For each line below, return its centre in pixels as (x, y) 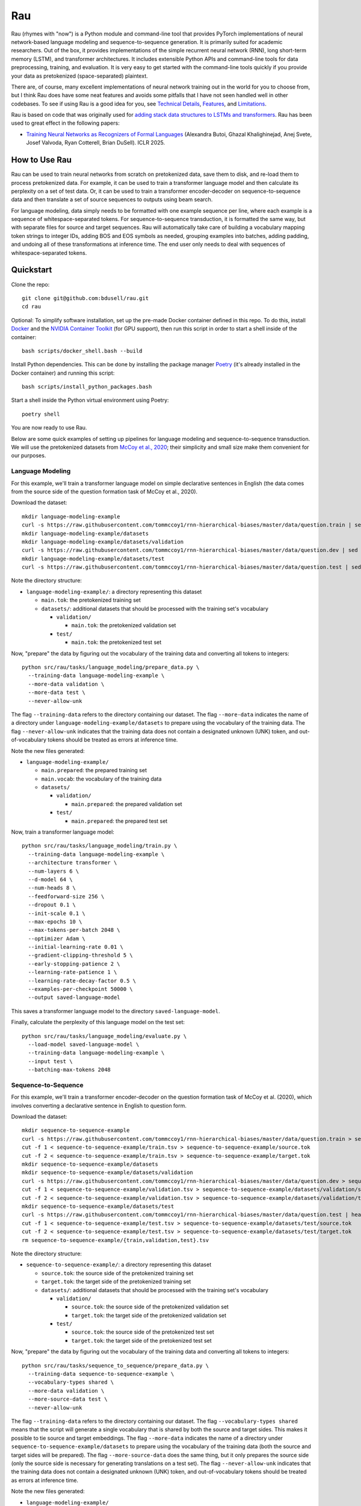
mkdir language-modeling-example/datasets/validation (103, 542)
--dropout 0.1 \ (52, 905)
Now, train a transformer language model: (63, 832)
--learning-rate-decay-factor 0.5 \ (82, 981)
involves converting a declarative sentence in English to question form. (99, 1105)
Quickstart (32, 270)
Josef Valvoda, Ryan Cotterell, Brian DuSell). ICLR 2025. (96, 143)
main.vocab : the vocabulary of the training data (101, 779)
